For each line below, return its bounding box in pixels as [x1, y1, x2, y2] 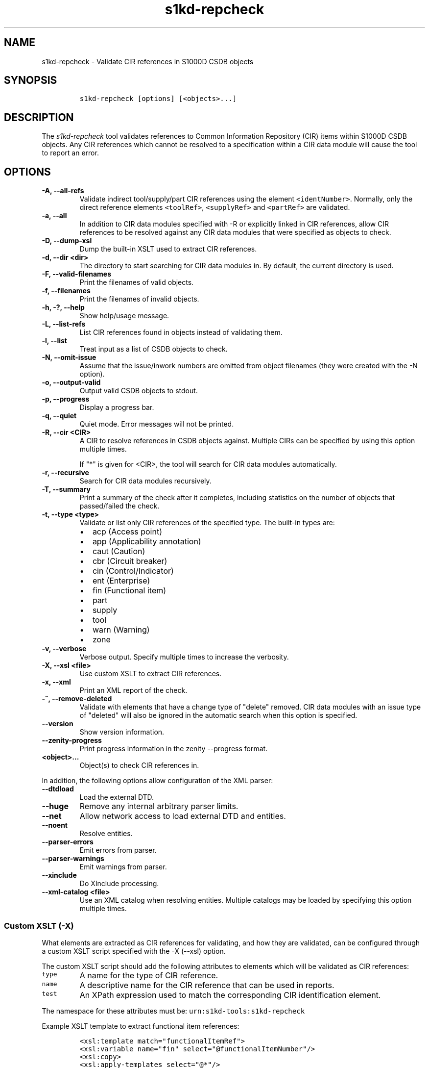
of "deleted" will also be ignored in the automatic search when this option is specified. [79, 711, 357, 720]
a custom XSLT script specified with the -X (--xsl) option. [42, 946, 226, 955]
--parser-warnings [42, 854, 104, 863]
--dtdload [42, 785, 74, 793]
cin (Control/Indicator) [92, 566, 174, 576]
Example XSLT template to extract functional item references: [42, 1021, 239, 1030]
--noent [42, 821, 68, 830]
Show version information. [79, 728, 165, 737]
